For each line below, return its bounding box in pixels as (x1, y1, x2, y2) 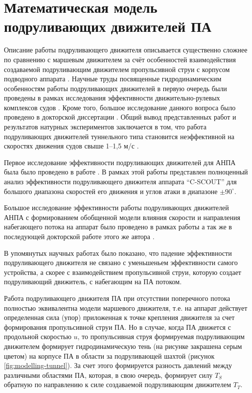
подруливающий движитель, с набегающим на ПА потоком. (4, 276, 182, 287)
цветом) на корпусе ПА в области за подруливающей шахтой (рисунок (4, 350, 215, 361)
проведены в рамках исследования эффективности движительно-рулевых (4, 93, 220, 103)
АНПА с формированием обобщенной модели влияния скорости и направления (4, 212, 240, 222)
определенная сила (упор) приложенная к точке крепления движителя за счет (4, 312, 235, 322)
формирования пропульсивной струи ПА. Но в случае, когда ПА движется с (4, 321, 231, 332)
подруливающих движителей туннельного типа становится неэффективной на (4, 131, 235, 141)
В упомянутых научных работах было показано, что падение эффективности (4, 247, 232, 258)
